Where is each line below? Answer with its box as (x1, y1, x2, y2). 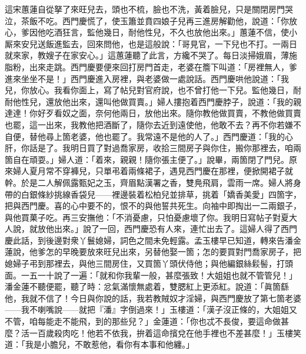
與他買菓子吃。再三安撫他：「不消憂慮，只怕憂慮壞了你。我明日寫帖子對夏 (5, 211, 289, 223)
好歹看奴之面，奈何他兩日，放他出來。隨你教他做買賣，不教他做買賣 (37, 107, 301, 119)
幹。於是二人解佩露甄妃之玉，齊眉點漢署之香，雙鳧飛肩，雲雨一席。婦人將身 (5, 176, 301, 188)
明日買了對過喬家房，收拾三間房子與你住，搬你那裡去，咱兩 (70, 142, 301, 154)
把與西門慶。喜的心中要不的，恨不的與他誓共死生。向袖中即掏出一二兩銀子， (5, 199, 301, 212)
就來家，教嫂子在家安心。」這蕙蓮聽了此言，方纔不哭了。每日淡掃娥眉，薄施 (5, 49, 297, 61)
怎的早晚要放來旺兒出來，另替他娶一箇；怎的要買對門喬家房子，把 (45, 245, 301, 258)
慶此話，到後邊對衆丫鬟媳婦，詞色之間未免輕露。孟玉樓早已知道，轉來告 (5, 234, 285, 246)
